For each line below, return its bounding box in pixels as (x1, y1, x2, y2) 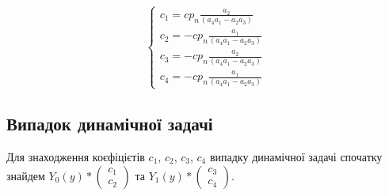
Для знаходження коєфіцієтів (6, 148, 145, 164)
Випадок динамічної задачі (6, 111, 213, 136)
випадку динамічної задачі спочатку (209, 148, 383, 164)
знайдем (6, 167, 45, 183)
